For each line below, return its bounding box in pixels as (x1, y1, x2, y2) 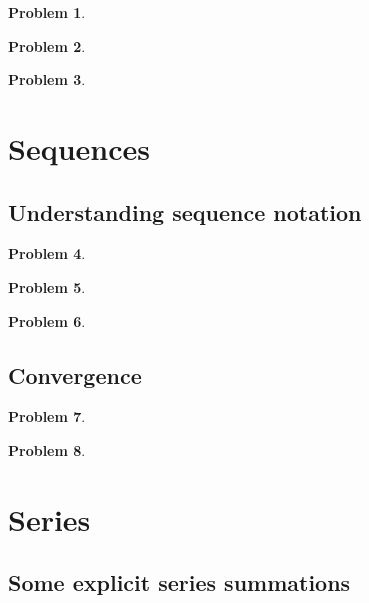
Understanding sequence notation (8, 196, 362, 227)
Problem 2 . (8, 35, 86, 56)
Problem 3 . (8, 69, 86, 90)
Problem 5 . (8, 276, 86, 297)
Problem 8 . (8, 439, 86, 460)
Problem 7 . (8, 406, 86, 427)
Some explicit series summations (8, 567, 351, 598)
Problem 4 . (8, 243, 86, 264)
